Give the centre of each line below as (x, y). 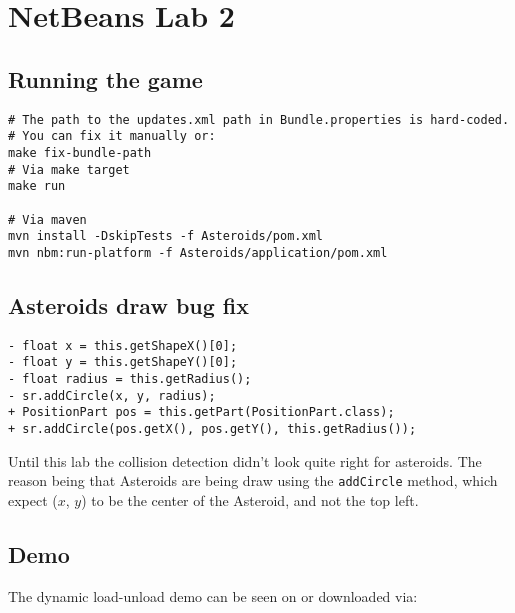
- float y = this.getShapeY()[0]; (123, 362)
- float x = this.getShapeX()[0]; (123, 345)
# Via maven (47, 219)
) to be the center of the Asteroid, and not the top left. (250, 499)
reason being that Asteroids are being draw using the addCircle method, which (253, 480)
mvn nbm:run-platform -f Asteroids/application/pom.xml (198, 252)
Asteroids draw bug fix (129, 304)
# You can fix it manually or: (112, 136)
